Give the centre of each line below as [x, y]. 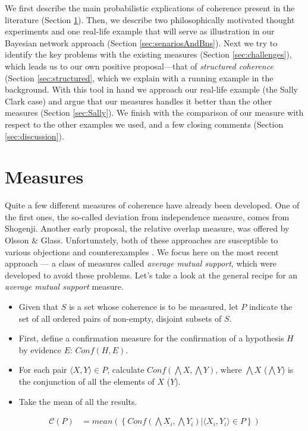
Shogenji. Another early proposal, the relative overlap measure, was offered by [147, 228]
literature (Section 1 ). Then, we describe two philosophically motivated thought [150, 19]
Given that [39, 306]
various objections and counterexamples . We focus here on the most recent [142, 251]
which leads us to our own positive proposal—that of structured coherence [139, 66]
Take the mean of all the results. [78, 401]
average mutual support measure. [65, 286]
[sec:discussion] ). [34, 136]
